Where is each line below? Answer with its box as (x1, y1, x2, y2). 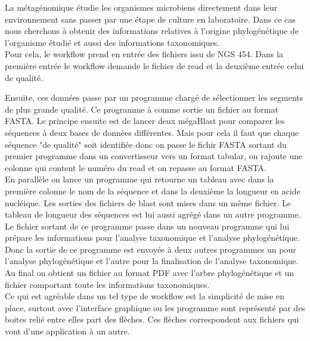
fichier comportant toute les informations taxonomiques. (5, 278, 210, 290)
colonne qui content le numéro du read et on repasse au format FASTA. (5, 161, 266, 173)
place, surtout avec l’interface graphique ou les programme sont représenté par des (5, 301, 305, 314)
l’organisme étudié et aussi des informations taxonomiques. (5, 36, 220, 48)
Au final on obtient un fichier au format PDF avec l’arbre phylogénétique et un (5, 266, 294, 279)
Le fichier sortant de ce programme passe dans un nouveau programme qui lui (5, 219, 290, 232)
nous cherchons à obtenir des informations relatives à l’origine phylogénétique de (5, 24, 299, 37)
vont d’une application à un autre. (5, 325, 130, 337)
